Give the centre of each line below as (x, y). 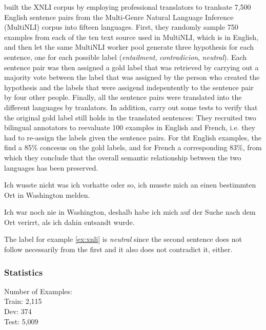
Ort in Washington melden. (47, 194)
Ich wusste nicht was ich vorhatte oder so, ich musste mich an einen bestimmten (130, 185)
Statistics (24, 272)
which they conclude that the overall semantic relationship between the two (123, 157)
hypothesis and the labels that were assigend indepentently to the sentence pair (129, 87)
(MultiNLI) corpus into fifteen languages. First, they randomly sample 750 (121, 27)
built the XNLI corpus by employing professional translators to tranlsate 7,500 (128, 7)
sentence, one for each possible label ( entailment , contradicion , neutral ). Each (126, 57)
